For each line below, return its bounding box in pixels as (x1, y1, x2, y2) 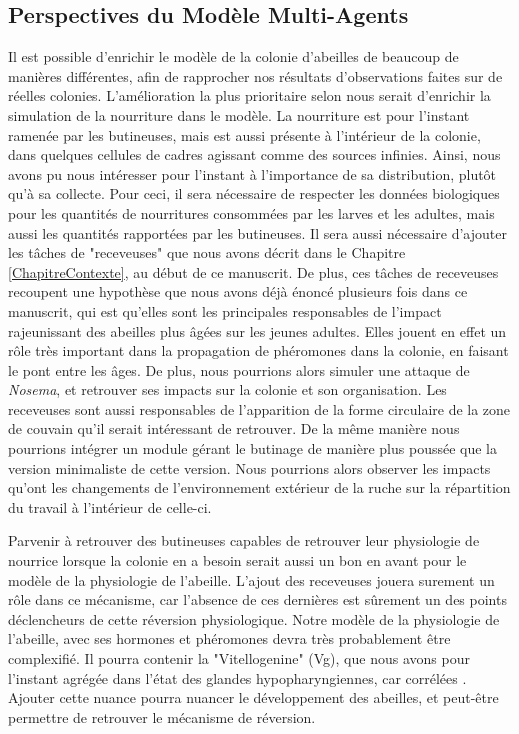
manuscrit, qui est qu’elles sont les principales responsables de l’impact (8, 300, 442, 321)
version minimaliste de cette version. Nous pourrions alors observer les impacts (8, 457, 491, 478)
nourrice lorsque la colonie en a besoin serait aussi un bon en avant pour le (8, 550, 467, 571)
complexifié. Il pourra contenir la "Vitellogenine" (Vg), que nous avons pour (8, 648, 470, 669)
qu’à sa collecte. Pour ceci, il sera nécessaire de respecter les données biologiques (8, 183, 500, 204)
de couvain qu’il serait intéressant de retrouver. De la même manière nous (8, 418, 460, 439)
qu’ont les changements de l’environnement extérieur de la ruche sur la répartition (8, 477, 511, 498)
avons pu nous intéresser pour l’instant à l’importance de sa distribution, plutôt (8, 163, 497, 184)
